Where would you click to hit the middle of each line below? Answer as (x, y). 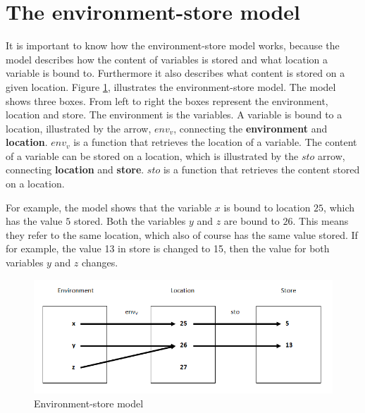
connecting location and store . (75, 169)
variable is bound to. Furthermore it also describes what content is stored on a (175, 73)
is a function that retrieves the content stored (261, 169)
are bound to (252, 221)
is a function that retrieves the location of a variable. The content (215, 142)
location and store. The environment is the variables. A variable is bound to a (174, 115)
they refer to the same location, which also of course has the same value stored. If (182, 234)
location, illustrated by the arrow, (79, 128)
